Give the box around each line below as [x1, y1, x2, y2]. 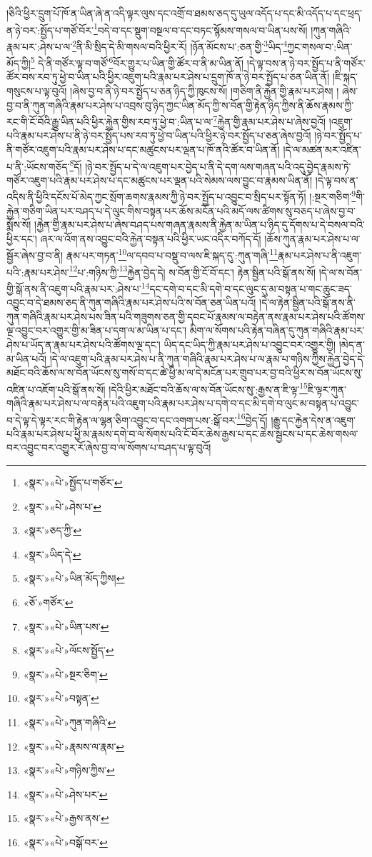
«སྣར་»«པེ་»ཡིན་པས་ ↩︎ [23, 618, 109, 633]
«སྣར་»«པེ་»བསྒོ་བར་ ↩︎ [23, 834, 108, 849]
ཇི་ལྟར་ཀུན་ [307, 381, 347, 396]
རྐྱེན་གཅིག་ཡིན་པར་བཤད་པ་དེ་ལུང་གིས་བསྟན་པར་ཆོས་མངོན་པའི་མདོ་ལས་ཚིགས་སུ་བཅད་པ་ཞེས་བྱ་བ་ [6, 203, 356, 218]
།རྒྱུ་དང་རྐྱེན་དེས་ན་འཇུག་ [271, 412, 356, 427]
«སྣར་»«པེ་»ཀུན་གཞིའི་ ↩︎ [23, 714, 116, 729]
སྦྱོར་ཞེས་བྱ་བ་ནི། [6, 248, 64, 263]
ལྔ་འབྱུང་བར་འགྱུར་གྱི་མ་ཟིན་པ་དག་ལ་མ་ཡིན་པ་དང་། [6, 323, 186, 338]
